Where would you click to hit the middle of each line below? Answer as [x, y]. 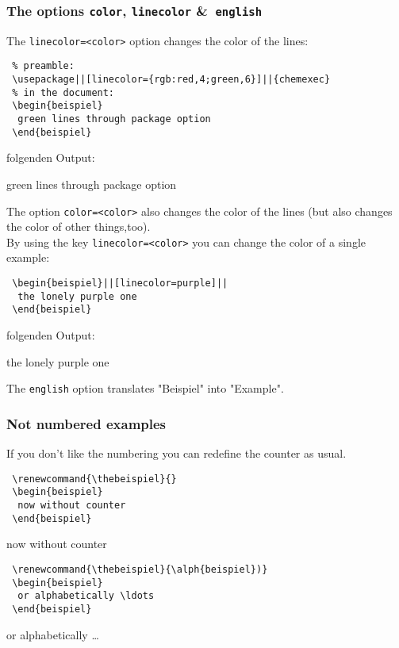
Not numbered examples [86, 423]
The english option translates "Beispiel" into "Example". [145, 388]
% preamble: [43, 66]
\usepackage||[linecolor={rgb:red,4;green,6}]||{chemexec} [171, 80]
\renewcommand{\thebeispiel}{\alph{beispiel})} [140, 569]
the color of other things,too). [79, 226]
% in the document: [63, 92]
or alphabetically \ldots [86, 596]
